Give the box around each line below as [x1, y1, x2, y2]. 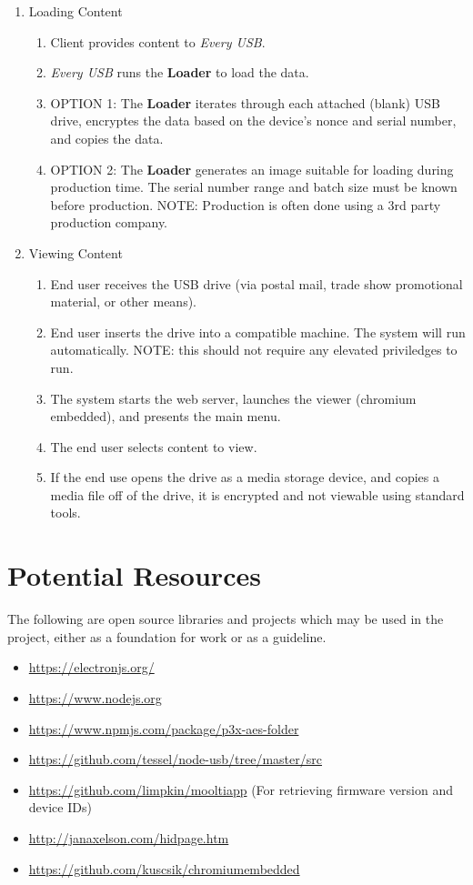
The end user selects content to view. [50, 437, 257, 456]
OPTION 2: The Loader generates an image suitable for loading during [50, 159, 454, 178]
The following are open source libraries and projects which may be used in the [7, 609, 444, 629]
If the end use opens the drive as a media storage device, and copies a [50, 468, 439, 487]
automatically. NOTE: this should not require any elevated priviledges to [50, 340, 458, 359]
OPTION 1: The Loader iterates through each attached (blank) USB [50, 93, 440, 112]
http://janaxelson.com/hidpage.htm [28, 828, 229, 847]
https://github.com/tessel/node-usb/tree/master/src [28, 749, 322, 769]
